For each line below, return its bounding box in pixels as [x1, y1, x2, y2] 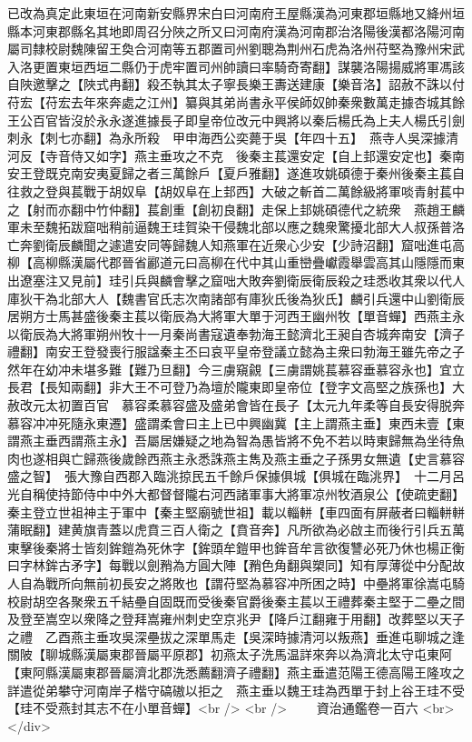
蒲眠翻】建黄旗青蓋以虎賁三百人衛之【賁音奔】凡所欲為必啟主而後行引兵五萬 [7, 520, 465, 539]
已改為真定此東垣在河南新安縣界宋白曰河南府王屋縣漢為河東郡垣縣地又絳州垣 [7, 4, 465, 22]
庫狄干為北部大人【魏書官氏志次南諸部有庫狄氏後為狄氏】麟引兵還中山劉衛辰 [7, 288, 465, 307]
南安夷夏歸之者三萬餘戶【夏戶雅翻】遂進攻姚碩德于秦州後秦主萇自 [70, 164, 465, 183]
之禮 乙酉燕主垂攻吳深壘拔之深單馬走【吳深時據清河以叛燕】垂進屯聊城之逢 [7, 627, 465, 646]
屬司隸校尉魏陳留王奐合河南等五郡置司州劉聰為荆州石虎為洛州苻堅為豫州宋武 [7, 39, 465, 58]
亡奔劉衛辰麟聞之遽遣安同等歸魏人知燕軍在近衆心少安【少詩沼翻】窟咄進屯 [7, 235, 452, 254]
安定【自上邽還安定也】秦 [299, 145, 452, 165]
